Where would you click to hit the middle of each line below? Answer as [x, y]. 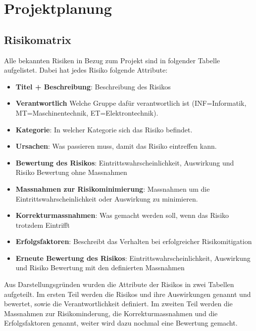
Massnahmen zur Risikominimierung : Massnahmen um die [113, 188]
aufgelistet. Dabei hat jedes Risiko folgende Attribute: [86, 70]
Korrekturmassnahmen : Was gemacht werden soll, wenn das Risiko [122, 215]
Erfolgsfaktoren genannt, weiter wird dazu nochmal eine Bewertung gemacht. [121, 323]
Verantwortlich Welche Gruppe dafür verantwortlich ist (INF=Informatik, [131, 103]
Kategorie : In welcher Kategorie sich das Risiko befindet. [104, 129]
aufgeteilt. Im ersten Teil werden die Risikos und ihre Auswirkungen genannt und [128, 294]
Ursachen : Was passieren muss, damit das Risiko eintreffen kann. [116, 146]
